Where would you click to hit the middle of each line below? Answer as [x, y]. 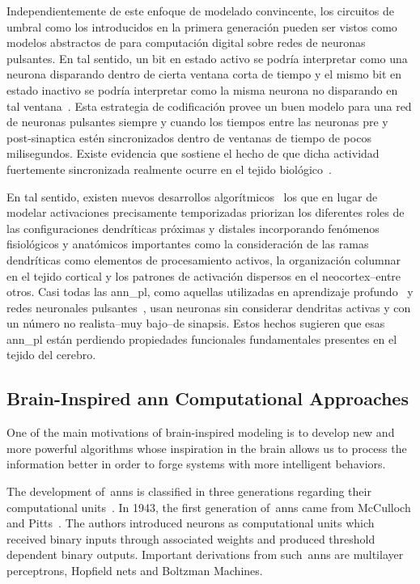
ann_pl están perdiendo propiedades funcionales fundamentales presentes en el [202, 339]
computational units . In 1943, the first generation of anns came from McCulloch [209, 507]
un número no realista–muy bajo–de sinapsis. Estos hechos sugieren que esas [196, 323]
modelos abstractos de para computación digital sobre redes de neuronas [186, 42]
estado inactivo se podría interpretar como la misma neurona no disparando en [202, 89]
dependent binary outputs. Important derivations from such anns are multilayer [205, 554]
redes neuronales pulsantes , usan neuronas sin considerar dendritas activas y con [209, 307]
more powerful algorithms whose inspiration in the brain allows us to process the [207, 448]
